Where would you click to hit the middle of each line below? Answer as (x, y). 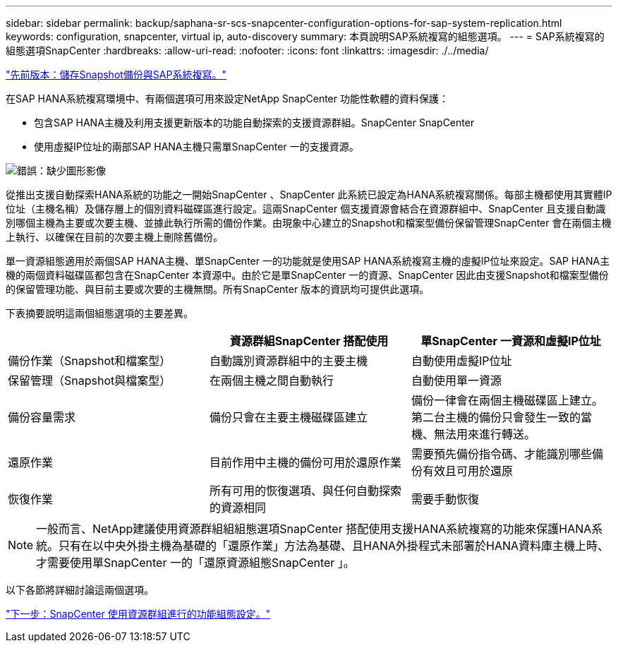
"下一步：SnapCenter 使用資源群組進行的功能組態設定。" (138, 614)
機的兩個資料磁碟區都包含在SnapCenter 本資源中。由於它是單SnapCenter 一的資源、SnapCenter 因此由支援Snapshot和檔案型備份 (307, 275)
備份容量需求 (42, 417)
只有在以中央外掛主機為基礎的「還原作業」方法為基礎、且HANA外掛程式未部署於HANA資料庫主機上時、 (334, 546)
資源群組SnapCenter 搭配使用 (309, 341)
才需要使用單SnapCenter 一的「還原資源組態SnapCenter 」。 (195, 563)
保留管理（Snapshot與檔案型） (90, 380)
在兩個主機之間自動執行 (271, 380)
